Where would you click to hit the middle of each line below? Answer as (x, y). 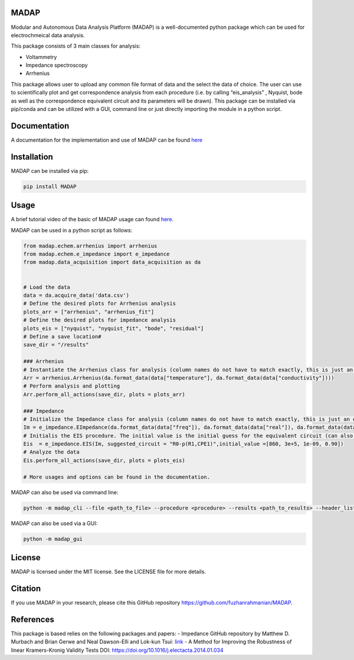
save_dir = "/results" (56, 345)
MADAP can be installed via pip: (50, 170)
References (32, 619)
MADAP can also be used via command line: (65, 492)
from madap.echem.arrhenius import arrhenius (90, 246)
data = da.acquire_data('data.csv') (76, 295)
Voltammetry (41, 57)
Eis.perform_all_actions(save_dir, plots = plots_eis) (104, 460)
